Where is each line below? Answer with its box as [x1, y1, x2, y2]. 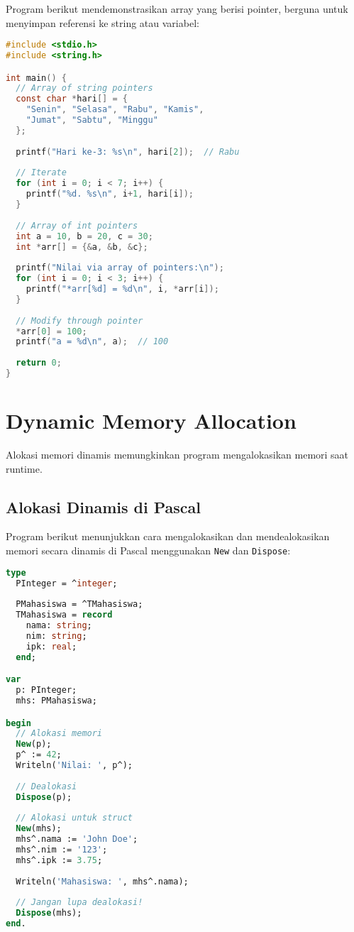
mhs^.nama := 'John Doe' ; [16, 834, 138, 845]
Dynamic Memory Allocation [6, 406, 297, 435]
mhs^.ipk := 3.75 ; [16, 855, 103, 865]
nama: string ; [26, 620, 92, 631]
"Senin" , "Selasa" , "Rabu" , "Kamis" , [26, 104, 204, 115]
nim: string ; [26, 630, 87, 641]
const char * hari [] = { [16, 94, 128, 104]
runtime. [6, 461, 43, 476]
